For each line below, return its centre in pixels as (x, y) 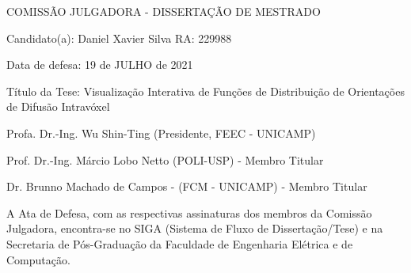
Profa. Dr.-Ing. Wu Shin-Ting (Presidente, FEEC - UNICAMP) (161, 133)
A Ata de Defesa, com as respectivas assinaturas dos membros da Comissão (189, 212)
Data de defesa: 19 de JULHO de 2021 (100, 64)
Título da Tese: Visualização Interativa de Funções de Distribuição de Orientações (205, 91)
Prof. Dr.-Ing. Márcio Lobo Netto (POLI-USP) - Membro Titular (165, 159)
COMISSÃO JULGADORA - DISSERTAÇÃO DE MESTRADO (164, 11)
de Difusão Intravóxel (58, 106)
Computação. (38, 259)
